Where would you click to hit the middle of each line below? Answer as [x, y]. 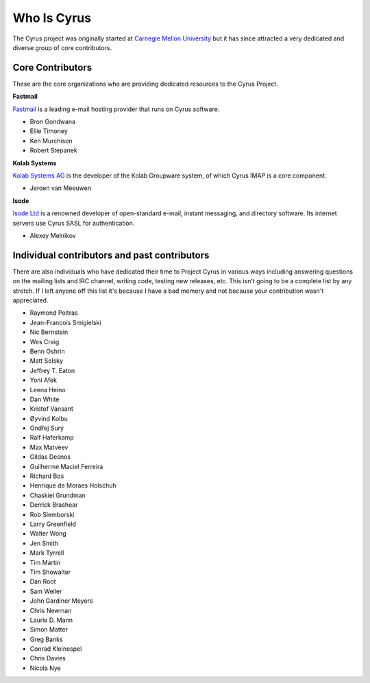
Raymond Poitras [54, 313]
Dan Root [43, 582]
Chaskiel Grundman [58, 495]
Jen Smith [44, 543]
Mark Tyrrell [47, 553]
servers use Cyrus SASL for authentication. [74, 223]
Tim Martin [45, 562]
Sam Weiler [46, 591]
